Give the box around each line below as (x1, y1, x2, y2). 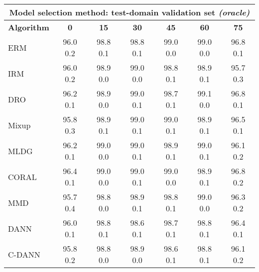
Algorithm (8, 21, 49, 33)
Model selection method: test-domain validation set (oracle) (9, 6, 250, 18)
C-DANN (8, 248, 40, 260)
